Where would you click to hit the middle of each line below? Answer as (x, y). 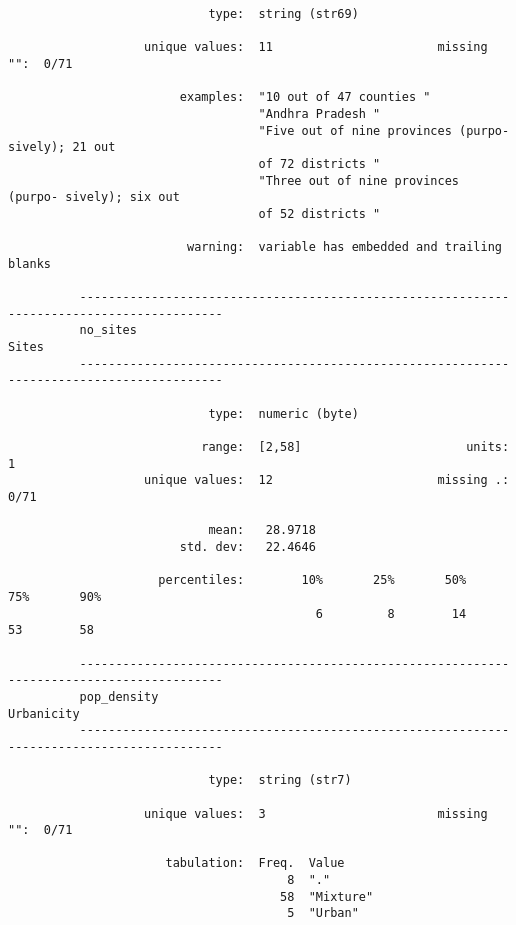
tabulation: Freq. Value (255, 863)
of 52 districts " (319, 213)
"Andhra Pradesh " (319, 113)
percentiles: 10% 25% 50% (312, 580)
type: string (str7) (280, 780)
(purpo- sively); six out (94, 197)
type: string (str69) (283, 14)
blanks (29, 263)
